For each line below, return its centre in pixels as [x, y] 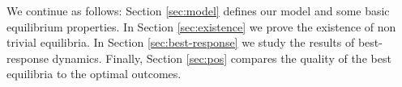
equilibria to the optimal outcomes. [94, 74]
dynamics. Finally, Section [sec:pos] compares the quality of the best [222, 58]
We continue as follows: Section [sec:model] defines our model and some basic [198, 10]
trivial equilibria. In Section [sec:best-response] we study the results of [181, 42]
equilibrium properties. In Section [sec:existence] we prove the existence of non [201, 26]
